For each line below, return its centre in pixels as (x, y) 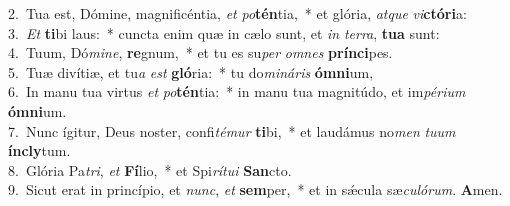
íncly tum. (39, 150)
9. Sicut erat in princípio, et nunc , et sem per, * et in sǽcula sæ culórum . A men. (255, 189)
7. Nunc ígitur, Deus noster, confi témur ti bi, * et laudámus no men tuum (232, 130)
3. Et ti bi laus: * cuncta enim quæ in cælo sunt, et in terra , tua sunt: (224, 32)
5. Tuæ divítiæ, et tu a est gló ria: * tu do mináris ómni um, (191, 71)
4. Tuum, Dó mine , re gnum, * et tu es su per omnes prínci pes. (200, 52)
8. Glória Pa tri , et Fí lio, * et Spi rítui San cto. (150, 169)
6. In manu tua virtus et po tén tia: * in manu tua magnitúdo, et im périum (237, 91)
